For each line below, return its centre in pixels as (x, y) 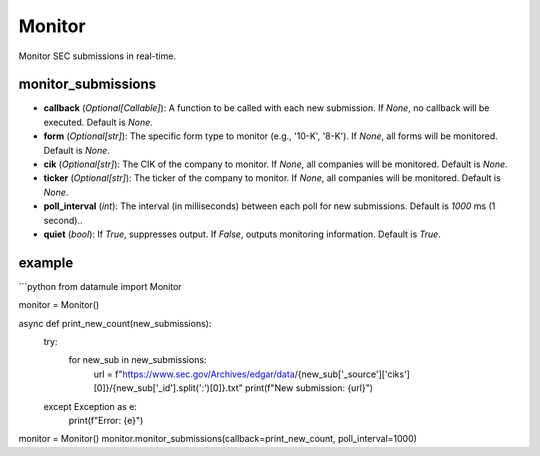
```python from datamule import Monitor (100, 286)
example (46, 262)
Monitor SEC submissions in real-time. (97, 56)
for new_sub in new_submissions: (137, 360)
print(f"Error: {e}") (106, 420)
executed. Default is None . (98, 122)
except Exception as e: (90, 406)
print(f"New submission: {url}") (309, 388)
